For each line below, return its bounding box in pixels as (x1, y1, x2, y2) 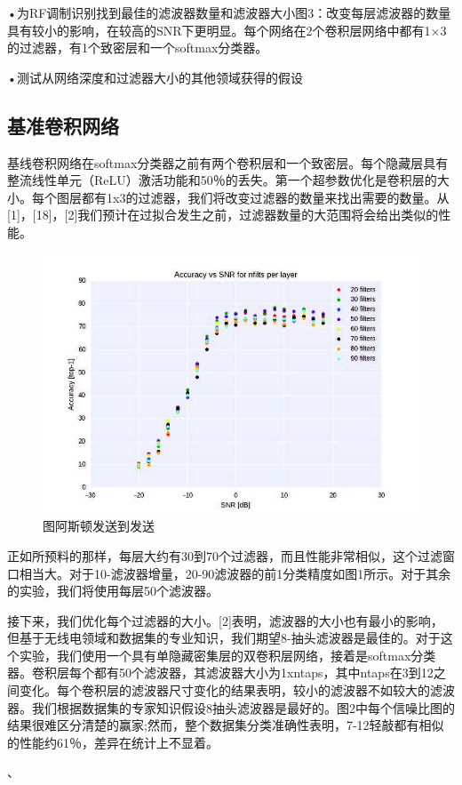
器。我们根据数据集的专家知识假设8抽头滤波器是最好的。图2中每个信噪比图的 (7, 698, 455, 717)
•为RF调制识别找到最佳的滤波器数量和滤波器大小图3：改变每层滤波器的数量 (7, 4, 451, 21)
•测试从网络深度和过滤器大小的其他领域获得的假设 (7, 68, 303, 86)
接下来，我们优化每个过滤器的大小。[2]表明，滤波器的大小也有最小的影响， (7, 611, 443, 629)
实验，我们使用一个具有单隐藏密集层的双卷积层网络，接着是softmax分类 (19, 645, 436, 664)
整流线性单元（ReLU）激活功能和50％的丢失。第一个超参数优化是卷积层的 (7, 171, 437, 189)
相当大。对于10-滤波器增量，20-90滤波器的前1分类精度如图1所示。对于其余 (19, 564, 451, 582)
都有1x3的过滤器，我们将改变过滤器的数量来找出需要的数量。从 (81, 188, 450, 206)
